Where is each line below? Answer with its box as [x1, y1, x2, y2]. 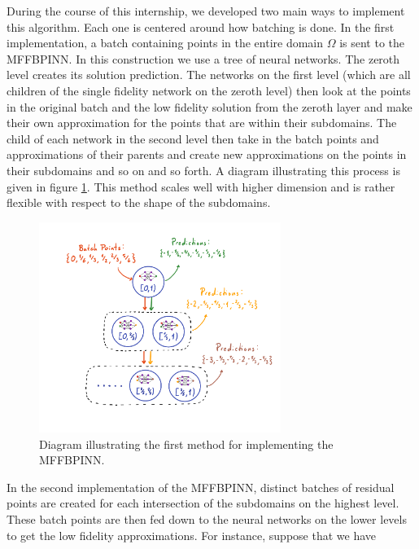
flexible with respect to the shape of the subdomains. [7, 194, 271, 211]
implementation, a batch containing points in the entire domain [7, 34, 324, 51]
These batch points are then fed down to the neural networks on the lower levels [7, 510, 407, 527]
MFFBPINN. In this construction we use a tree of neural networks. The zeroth [7, 50, 400, 67]
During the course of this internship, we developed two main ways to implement [7, 2, 405, 19]
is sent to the [339, 34, 405, 51]
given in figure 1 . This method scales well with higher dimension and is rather [7, 178, 395, 195]
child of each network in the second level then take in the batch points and [7, 130, 379, 147]
